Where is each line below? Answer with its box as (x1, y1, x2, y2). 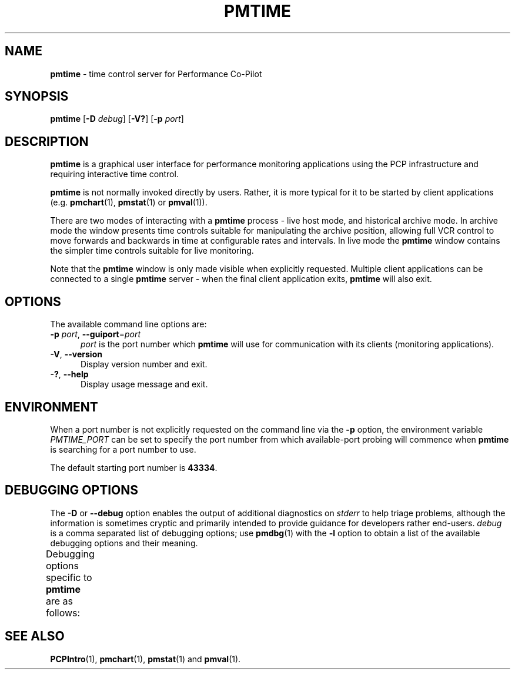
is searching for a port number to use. (50, 444, 196, 454)
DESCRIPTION (5, 134, 89, 149)
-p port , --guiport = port (50, 329, 141, 340)
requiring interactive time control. (50, 169, 179, 180)
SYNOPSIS (5, 89, 69, 104)
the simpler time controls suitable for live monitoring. (50, 245, 254, 256)
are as (45, 595, 73, 607)
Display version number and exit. (81, 359, 208, 370)
